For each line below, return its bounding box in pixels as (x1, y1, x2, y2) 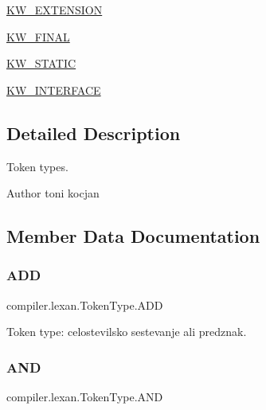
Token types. (6, 158, 68, 174)
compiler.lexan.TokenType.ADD (6, 296, 163, 313)
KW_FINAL (6, 28, 70, 45)
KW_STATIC (6, 55, 76, 72)
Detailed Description (6, 120, 181, 145)
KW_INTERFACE (6, 81, 101, 98)
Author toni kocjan (6, 185, 100, 201)
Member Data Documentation (6, 224, 260, 248)
